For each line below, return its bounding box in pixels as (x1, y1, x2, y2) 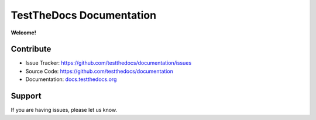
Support (11, 91, 42, 101)
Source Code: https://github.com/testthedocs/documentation (25, 68, 174, 75)
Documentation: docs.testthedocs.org (25, 76, 117, 83)
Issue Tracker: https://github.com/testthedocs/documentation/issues (25, 59, 192, 66)
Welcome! (11, 29, 36, 36)
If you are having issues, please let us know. (11, 107, 117, 114)
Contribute (11, 44, 51, 54)
